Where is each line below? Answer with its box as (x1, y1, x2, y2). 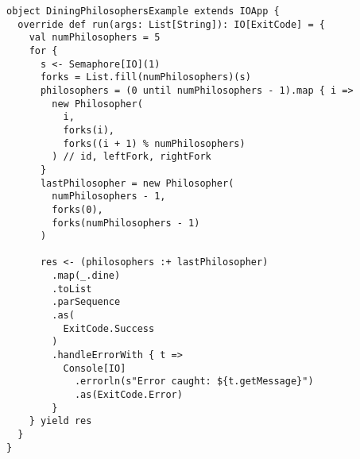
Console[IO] (63, 362, 126, 374)
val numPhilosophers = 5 (29, 32, 161, 44)
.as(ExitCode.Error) (74, 389, 183, 401)
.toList (52, 283, 92, 295)
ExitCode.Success (63, 322, 155, 334)
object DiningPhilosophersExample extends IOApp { (6, 6, 280, 17)
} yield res (29, 415, 92, 427)
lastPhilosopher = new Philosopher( (40, 177, 234, 189)
